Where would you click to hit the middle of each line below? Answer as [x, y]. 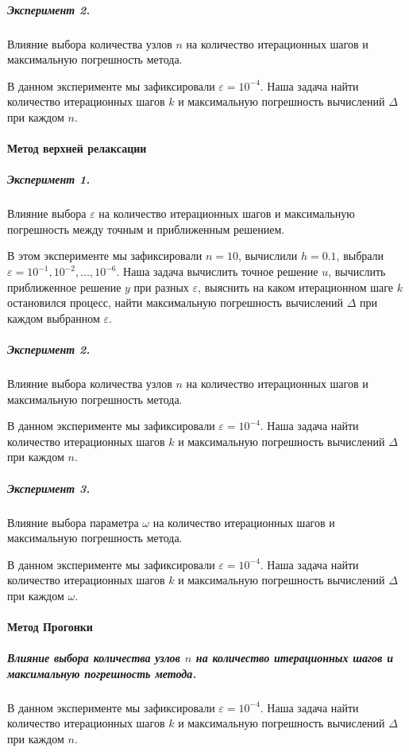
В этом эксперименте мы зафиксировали [105, 256]
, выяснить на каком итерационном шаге [295, 287]
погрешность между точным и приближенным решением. [146, 229]
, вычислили [268, 256]
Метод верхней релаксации [77, 148]
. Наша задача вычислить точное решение [217, 271]
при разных [161, 287]
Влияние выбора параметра [73, 522]
